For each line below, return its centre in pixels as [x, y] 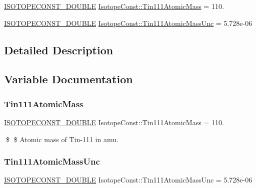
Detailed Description [59, 50]
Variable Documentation [68, 79]
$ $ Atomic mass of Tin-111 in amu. [62, 139]
